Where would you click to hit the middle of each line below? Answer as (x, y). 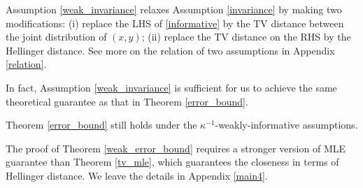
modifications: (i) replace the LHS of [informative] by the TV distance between (175, 23)
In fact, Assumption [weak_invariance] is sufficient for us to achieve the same (171, 87)
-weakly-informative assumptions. (286, 125)
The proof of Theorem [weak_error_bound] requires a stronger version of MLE (176, 148)
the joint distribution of (56, 37)
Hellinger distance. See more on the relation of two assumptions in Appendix (170, 50)
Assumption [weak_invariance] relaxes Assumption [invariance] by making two (174, 9)
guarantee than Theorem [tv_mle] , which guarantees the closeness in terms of (172, 162)
